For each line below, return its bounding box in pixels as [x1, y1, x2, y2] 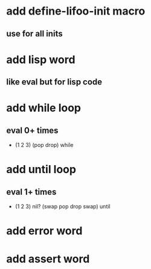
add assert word [6, 252, 90, 265]
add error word [6, 224, 83, 238]
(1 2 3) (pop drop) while [14, 141, 74, 149]
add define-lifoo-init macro [6, 4, 146, 18]
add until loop [6, 163, 77, 177]
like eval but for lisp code [6, 77, 103, 87]
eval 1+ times [6, 186, 57, 197]
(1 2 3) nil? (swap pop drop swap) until [14, 203, 111, 210]
